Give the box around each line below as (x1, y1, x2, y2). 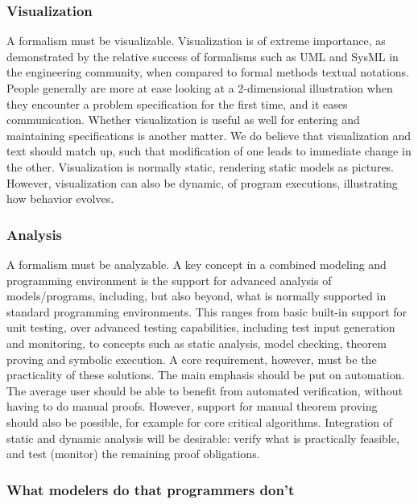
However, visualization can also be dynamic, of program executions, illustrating (6, 174, 398, 191)
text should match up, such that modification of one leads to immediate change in (6, 143, 412, 159)
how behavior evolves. (6, 190, 114, 207)
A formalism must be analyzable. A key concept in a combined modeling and (6, 255, 387, 272)
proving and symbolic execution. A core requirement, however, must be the (6, 350, 377, 367)
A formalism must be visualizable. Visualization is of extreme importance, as (6, 32, 386, 49)
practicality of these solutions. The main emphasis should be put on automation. (6, 366, 405, 383)
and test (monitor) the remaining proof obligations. (6, 445, 260, 462)
